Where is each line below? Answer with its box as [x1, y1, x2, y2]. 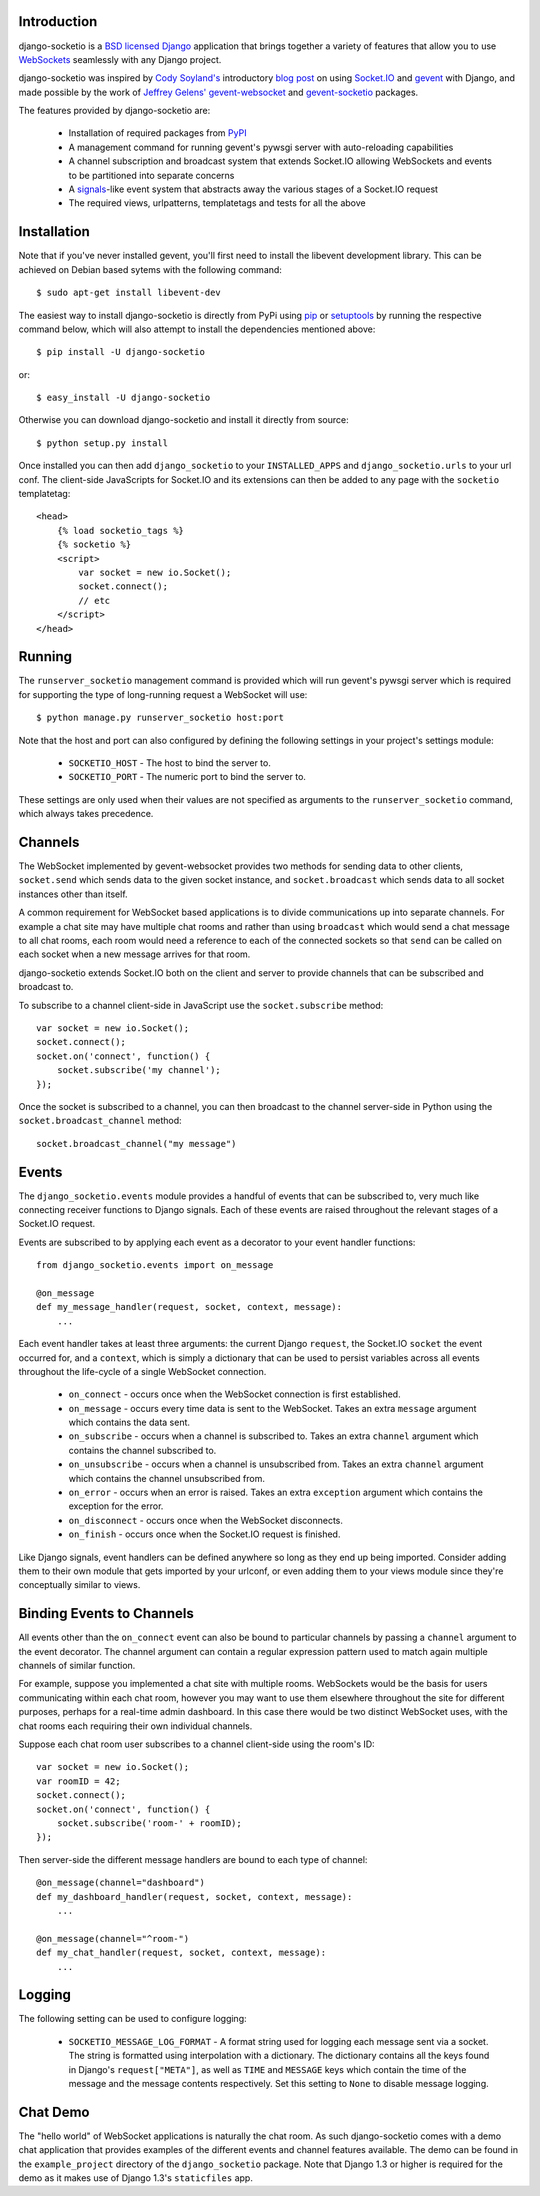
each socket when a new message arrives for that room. [18, 948, 251, 960]
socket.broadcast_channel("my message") [36, 1138, 237, 1149]
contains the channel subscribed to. [68, 1444, 217, 1456]
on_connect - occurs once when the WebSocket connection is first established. [68, 1388, 401, 1400]
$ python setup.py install [36, 437, 169, 449]
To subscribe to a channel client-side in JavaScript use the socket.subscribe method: [18, 999, 384, 1011]
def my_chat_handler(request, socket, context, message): [36, 1947, 327, 1959]
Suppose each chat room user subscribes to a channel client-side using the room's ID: [18, 1738, 375, 1750]
